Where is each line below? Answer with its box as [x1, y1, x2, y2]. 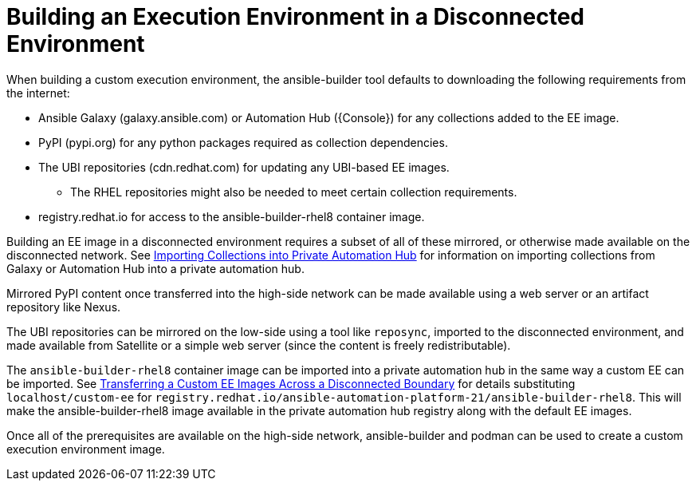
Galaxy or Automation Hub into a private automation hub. [6, 261, 305, 275]
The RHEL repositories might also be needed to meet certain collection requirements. [70, 184, 517, 199]
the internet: [6, 85, 70, 100]
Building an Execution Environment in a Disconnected [6, 3, 585, 30]
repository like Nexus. [6, 299, 121, 314]
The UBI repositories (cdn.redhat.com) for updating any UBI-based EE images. [38, 160, 450, 174]
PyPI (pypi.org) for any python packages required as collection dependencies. [38, 135, 448, 149]
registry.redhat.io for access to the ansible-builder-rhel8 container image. [38, 209, 425, 224]
